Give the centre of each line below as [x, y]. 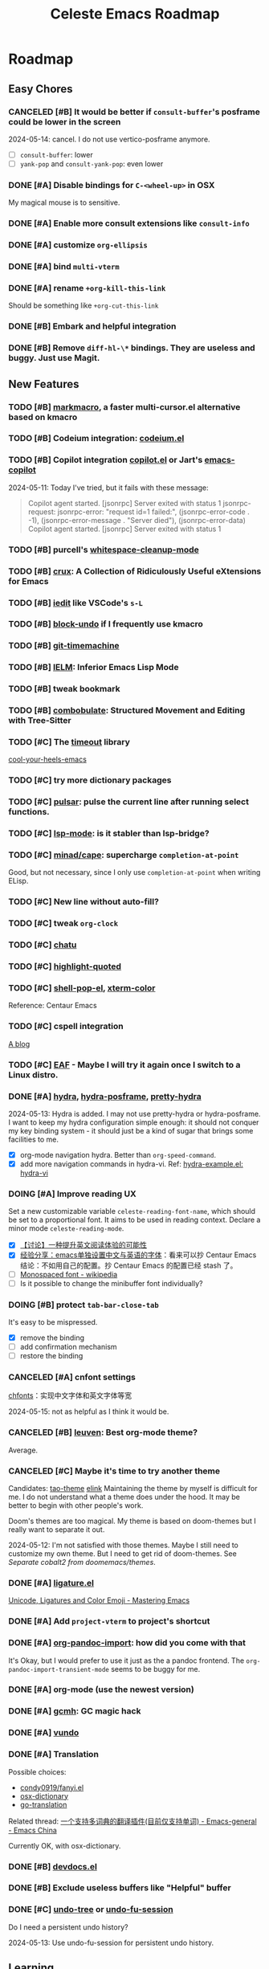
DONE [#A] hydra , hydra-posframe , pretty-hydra [105, 1096]
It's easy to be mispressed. [53, 1322]
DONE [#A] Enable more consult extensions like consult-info [129, 223]
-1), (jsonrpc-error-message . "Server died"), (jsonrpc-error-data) [137, 520]
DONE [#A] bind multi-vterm [64, 267]
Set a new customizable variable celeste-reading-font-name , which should [132, 1211]
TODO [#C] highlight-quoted [65, 966]
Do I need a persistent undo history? [68, 1927]
